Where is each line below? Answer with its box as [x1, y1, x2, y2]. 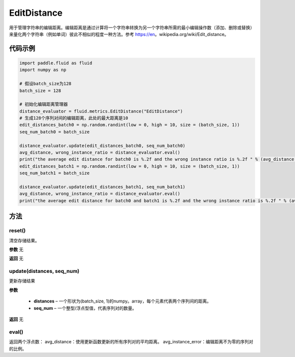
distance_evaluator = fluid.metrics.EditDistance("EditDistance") [19, 108, 183, 114]
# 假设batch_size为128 [19, 81, 72, 87]
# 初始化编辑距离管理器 [19, 101, 68, 107]
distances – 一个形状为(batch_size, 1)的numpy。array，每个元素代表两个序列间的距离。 [33, 298, 211, 304]
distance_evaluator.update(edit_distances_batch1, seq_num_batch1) [19, 184, 186, 189]
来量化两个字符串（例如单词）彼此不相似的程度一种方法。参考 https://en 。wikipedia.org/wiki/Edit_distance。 [9, 31, 229, 37]
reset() [9, 227, 26, 234]
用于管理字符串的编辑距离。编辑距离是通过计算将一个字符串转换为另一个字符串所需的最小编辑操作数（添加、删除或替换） [9, 25, 255, 30]
